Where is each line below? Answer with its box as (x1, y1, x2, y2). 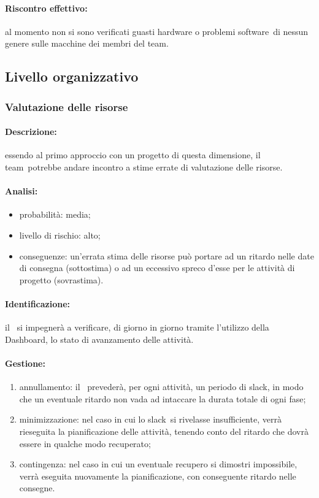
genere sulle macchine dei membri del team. (5, 37, 169, 50)
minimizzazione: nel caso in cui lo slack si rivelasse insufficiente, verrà (19, 413, 282, 426)
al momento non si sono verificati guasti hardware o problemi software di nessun (5, 25, 309, 37)
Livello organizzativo (5, 67, 139, 86)
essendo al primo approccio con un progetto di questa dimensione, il (5, 148, 261, 161)
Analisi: (5, 185, 38, 197)
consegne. (19, 481, 55, 494)
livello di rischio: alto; (19, 228, 101, 241)
